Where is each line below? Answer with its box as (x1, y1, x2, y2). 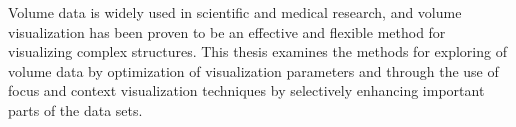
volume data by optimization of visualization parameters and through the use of (8, 60, 499, 81)
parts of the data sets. (8, 99, 143, 120)
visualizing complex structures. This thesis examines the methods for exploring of (8, 41, 507, 62)
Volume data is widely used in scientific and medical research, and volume (8, 2, 462, 22)
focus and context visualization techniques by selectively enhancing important (8, 80, 485, 101)
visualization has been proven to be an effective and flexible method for (8, 21, 446, 42)
